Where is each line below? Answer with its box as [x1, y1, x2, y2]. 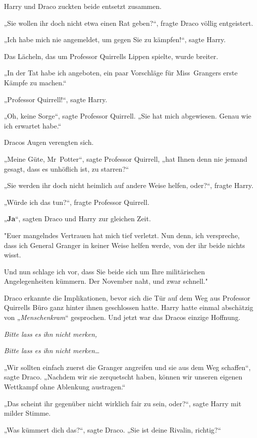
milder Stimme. [4, 408, 51, 418]
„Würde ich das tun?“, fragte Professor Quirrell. [4, 196, 150, 207]
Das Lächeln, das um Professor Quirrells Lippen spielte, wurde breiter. [4, 51, 218, 61]
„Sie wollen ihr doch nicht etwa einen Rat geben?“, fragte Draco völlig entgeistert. [4, 17, 254, 28]
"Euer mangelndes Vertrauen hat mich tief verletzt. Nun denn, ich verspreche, [4, 230, 240, 240]
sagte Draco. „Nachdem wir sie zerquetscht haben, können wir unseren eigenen [4, 372, 243, 382]
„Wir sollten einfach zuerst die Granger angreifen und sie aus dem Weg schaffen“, [4, 362, 251, 372]
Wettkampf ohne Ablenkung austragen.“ [4, 381, 126, 392]
